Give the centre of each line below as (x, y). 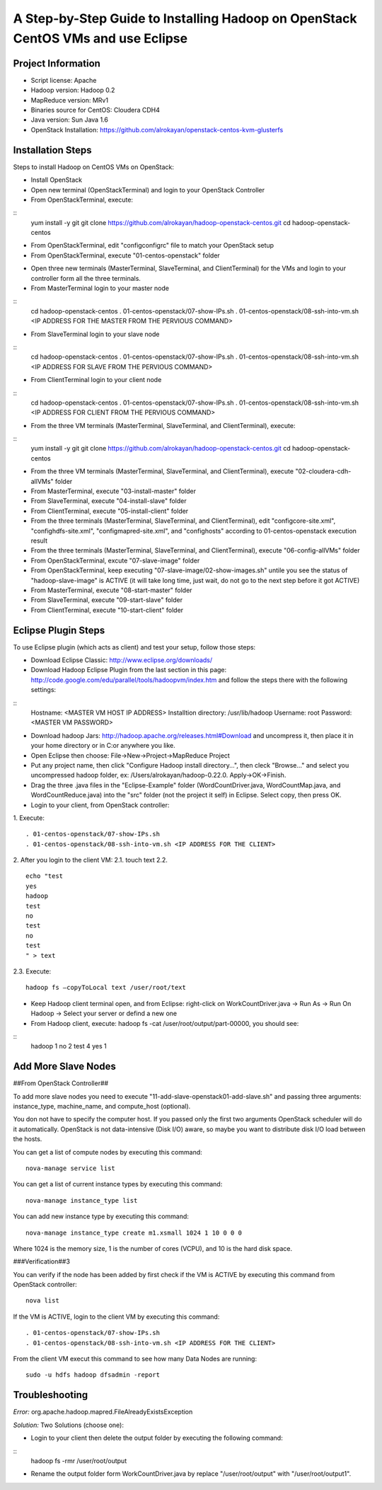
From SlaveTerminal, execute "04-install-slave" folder (109, 501)
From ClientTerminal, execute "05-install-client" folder (110, 511)
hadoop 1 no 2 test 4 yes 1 (69, 1046)
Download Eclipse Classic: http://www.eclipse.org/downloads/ (122, 660)
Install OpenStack (57, 180)
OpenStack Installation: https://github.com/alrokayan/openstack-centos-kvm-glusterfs (157, 129)
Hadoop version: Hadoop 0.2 (73, 90)
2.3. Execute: (32, 971)
